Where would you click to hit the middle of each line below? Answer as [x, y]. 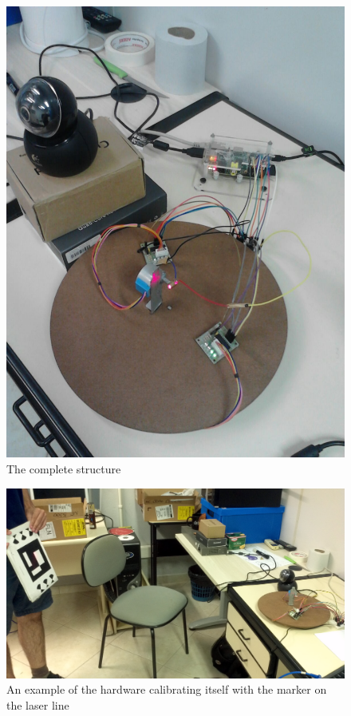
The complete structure [64, 468]
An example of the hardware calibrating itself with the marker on [167, 689]
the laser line [38, 704]
